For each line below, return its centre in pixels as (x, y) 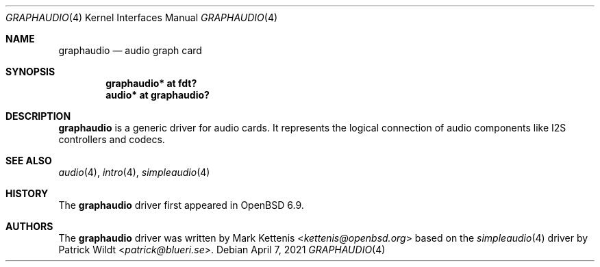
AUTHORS (29, 226)
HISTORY (27, 193)
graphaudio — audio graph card (130, 50)
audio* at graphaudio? (158, 95)
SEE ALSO (29, 161)
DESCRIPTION (38, 116)
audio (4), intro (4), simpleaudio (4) (134, 172)
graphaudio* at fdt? (151, 83)
